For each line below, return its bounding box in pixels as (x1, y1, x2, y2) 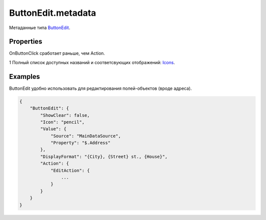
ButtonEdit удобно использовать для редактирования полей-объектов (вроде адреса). (9, 85, 192, 91)
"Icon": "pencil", (40, 119, 85, 125)
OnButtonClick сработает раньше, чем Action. (9, 50, 105, 56)
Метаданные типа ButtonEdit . (9, 25, 70, 31)
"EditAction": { (50, 168, 90, 173)
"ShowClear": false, (40, 112, 90, 118)
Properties (9, 37, 42, 46)
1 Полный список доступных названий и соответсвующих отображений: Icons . (9, 59, 175, 65)
